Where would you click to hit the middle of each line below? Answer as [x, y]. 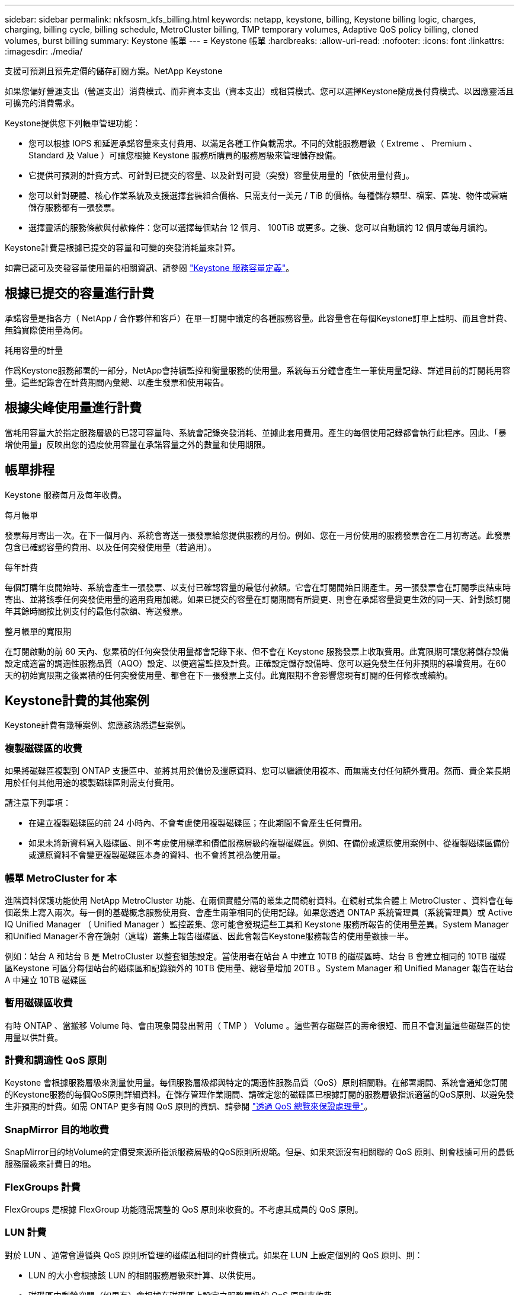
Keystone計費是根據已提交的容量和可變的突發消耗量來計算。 [123, 248]
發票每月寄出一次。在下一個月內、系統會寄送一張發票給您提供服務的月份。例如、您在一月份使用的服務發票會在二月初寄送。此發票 [258, 535]
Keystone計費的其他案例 [77, 700]
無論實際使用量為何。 [46, 330]
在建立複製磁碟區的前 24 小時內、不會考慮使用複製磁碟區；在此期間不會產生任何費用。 [198, 823]
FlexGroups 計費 [43, 1187]
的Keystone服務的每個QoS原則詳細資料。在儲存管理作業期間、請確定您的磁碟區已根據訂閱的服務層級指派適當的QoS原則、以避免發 [259, 1095]
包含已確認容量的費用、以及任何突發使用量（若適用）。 [110, 547]
